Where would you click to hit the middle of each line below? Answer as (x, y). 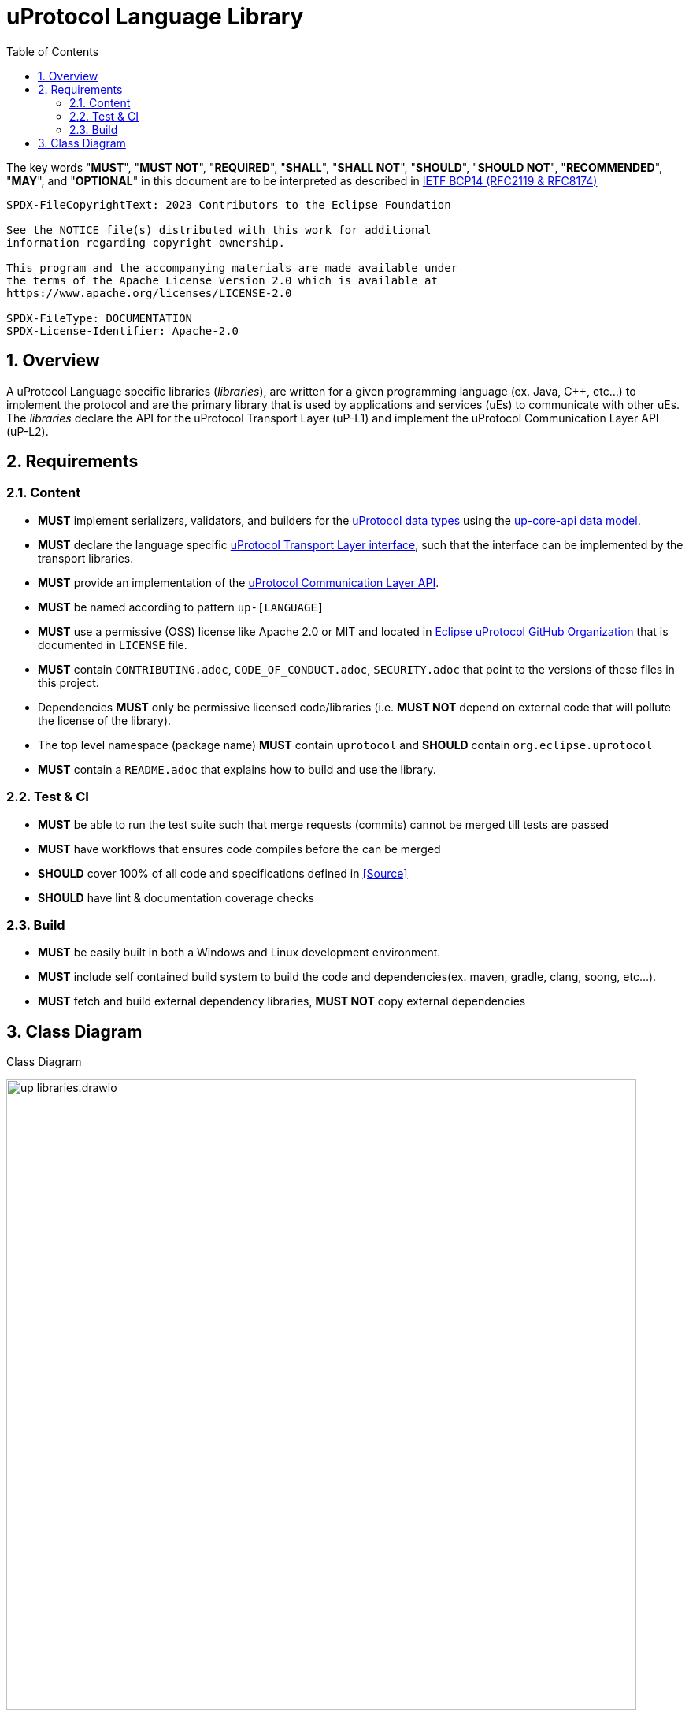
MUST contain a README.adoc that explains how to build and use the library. (237, 769)
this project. (69, 682)
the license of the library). (105, 720)
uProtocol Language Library (155, 17)
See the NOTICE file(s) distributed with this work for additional (219, 230)
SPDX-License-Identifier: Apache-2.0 (123, 331)
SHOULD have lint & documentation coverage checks (176, 897)
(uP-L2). (28, 431)
